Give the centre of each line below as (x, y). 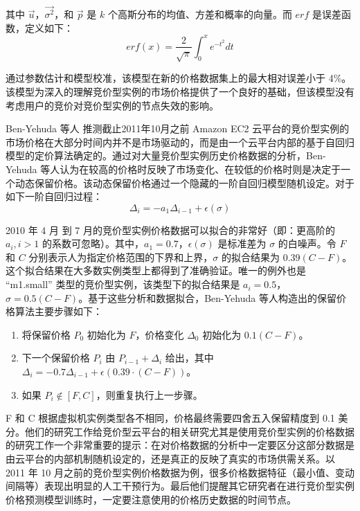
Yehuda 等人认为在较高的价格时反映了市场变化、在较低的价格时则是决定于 (173, 169)
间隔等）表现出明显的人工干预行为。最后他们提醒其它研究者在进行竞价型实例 (180, 486)
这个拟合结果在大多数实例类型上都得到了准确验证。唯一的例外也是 (156, 270)
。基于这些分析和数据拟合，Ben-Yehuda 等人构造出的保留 (207, 297)
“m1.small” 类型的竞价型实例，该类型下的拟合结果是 (123, 284)
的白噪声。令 (307, 243)
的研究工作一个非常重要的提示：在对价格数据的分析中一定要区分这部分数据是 (180, 445)
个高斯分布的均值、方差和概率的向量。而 (200, 14)
